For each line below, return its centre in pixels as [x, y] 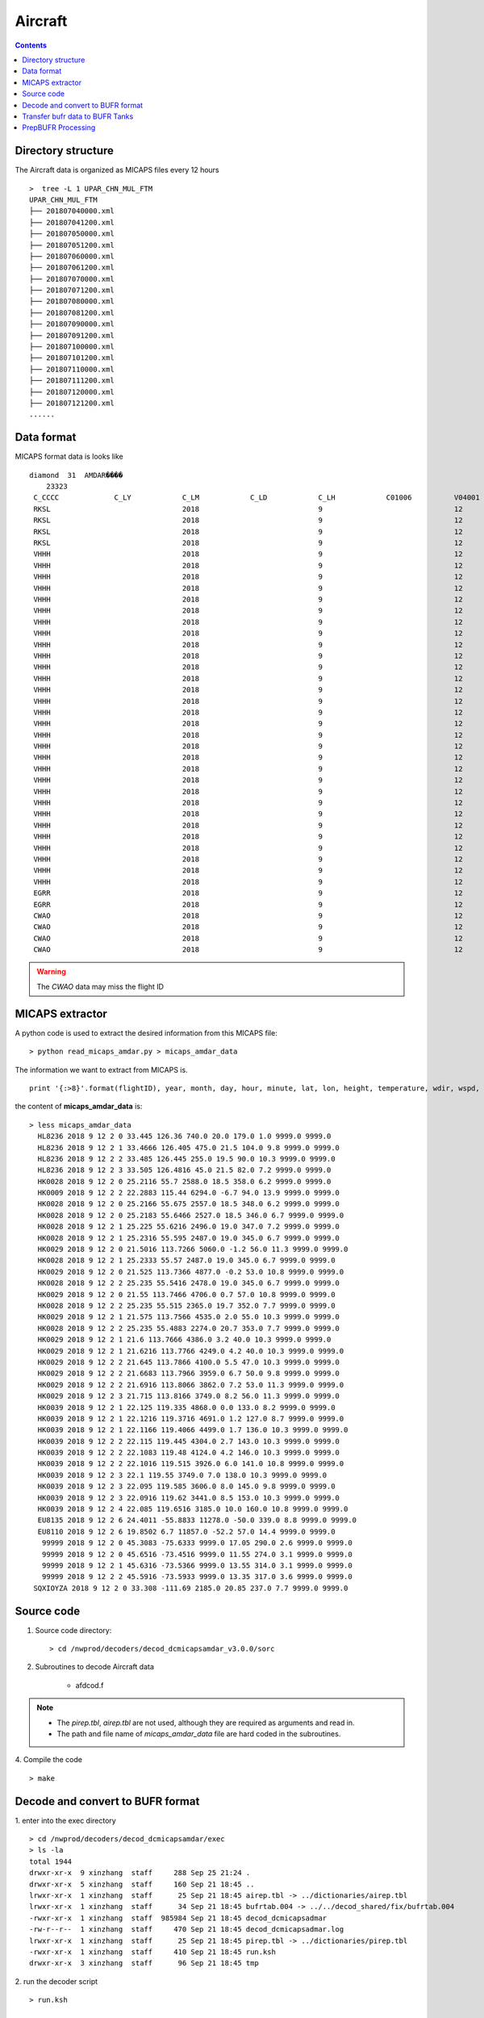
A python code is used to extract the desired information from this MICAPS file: [146, 1032]
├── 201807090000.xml [72, 324]
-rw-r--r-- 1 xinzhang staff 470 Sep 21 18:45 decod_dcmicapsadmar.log [187, 1930]
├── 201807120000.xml [72, 392]
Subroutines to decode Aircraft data [95, 1667]
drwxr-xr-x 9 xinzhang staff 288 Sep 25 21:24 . [140, 1873]
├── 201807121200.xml [72, 403]
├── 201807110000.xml [72, 369]
